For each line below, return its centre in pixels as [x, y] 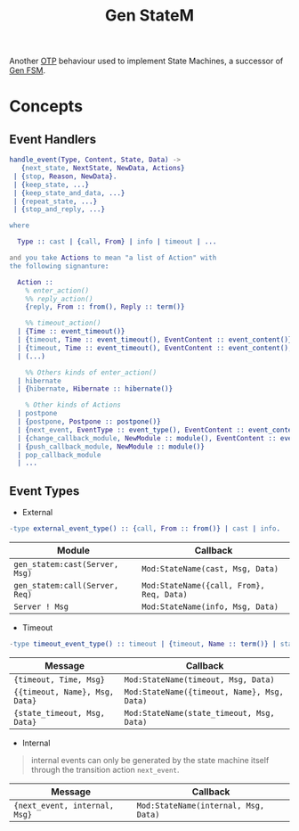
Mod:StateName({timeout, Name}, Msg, [204, 691]
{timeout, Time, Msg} [59, 679]
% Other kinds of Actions [73, 405]
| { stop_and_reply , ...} [59, 210]
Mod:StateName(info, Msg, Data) [210, 607]
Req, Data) [165, 594]
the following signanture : [59, 266]
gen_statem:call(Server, [66, 585]
